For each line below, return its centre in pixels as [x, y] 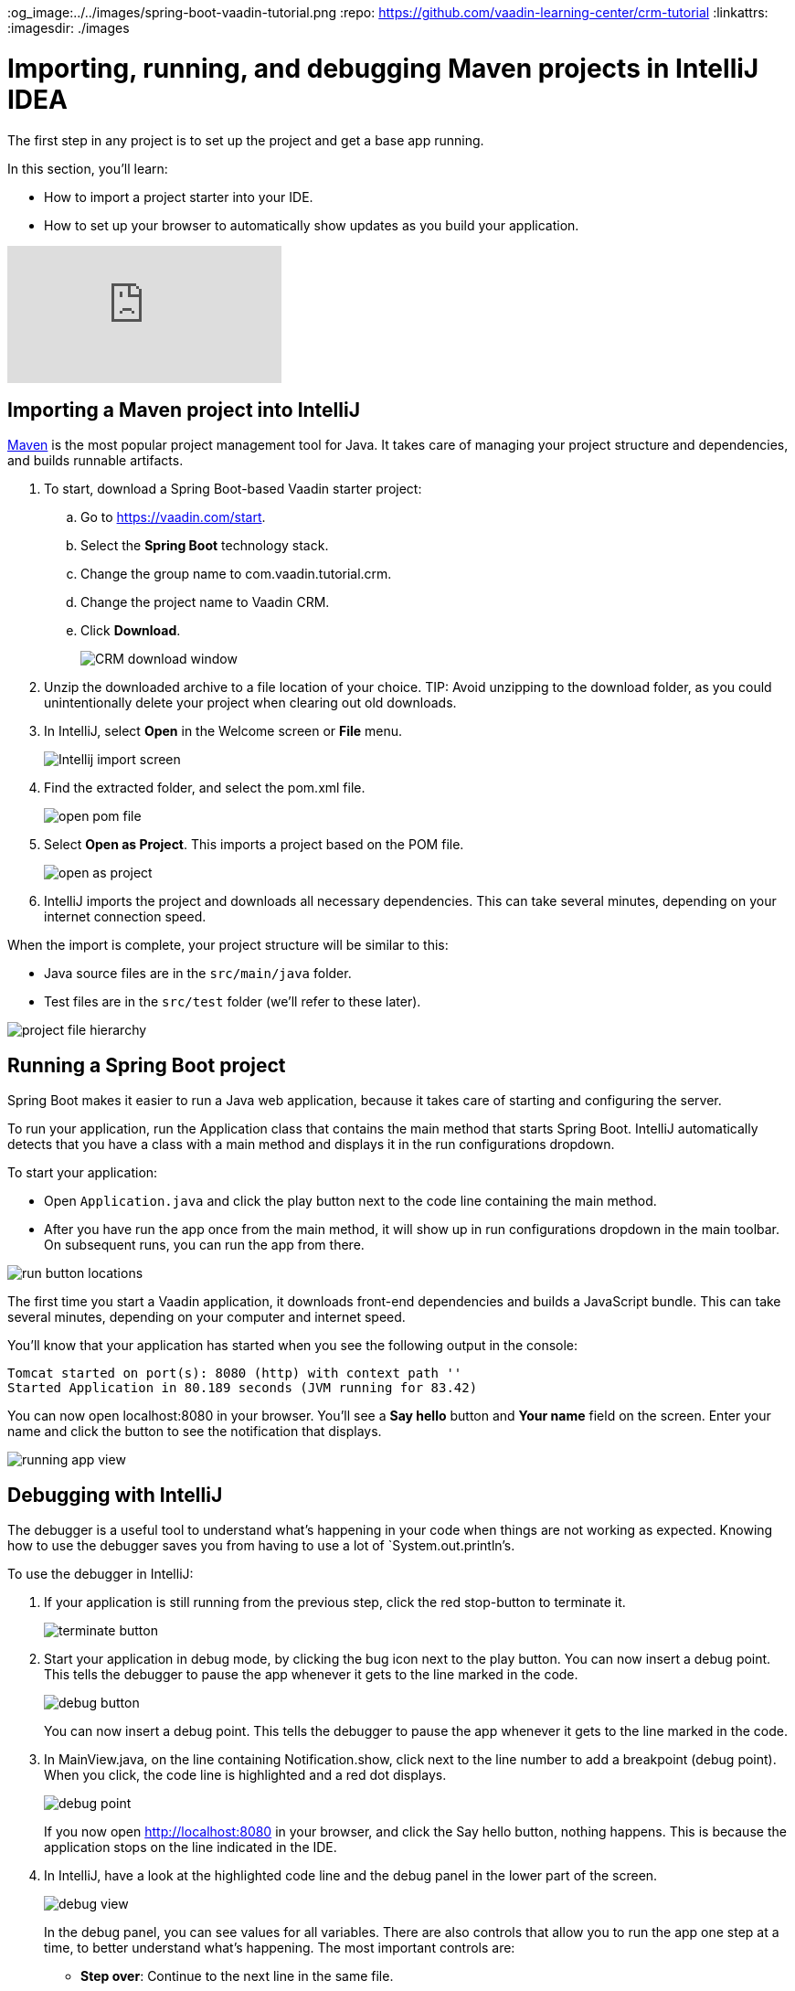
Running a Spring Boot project [147, 1065]
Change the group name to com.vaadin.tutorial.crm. [236, 574]
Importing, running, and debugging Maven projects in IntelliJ [383, 68]
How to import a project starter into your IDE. [179, 197]
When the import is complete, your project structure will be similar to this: [228, 945]
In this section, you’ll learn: [88, 168]
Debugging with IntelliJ [115, 1495]
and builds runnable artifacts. [95, 461]
